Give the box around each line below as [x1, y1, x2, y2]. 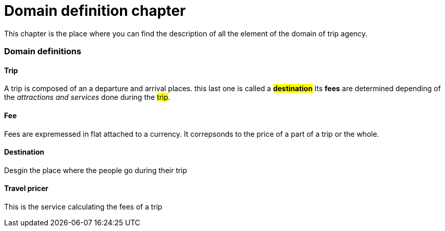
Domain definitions [4, 46, 82, 57]
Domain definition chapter [4, 2, 186, 19]
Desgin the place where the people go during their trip [4, 165, 187, 175]
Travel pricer [4, 184, 49, 193]
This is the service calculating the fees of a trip [4, 202, 163, 211]
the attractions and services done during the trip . [4, 93, 171, 102]
